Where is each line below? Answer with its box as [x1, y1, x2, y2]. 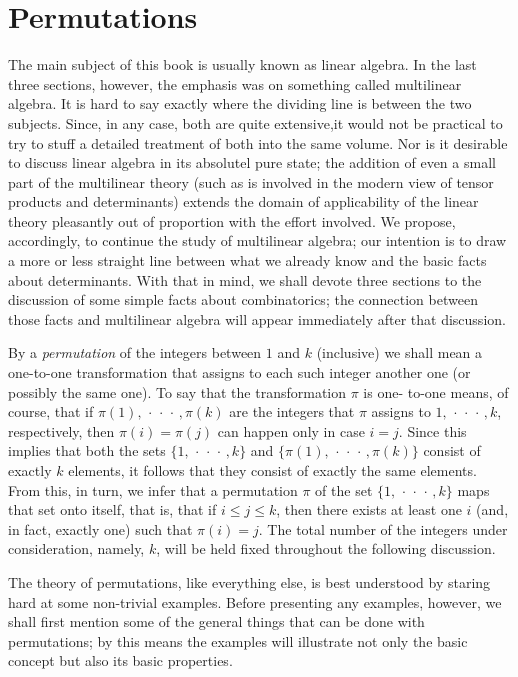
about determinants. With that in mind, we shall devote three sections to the [8, 269, 482, 290]
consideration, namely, [8, 538, 145, 559]
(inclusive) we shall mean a [316, 342, 483, 363]
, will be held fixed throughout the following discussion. [156, 538, 496, 559]
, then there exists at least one [276, 499, 462, 520]
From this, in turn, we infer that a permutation [8, 479, 298, 500]
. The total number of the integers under [258, 518, 508, 539]
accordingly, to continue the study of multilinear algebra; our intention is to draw [8, 230, 507, 251]
